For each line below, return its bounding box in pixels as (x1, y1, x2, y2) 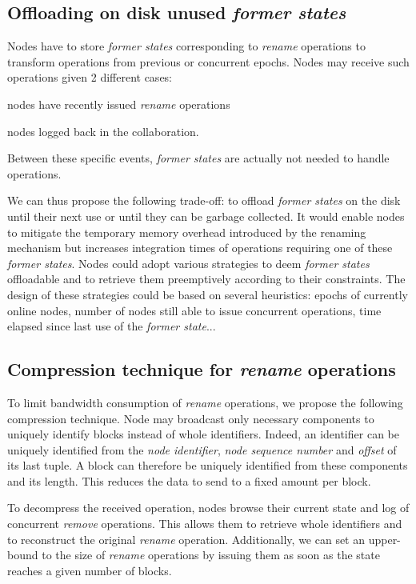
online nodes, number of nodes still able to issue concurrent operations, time (7, 302, 382, 318)
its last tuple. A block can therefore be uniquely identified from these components (7, 457, 408, 474)
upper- (368, 530, 401, 547)
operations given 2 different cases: (7, 69, 173, 86)
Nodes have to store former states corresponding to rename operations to (7, 38, 366, 54)
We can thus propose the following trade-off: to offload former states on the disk (7, 192, 401, 209)
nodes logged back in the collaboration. (7, 122, 199, 139)
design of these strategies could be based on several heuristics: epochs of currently (7, 286, 408, 302)
